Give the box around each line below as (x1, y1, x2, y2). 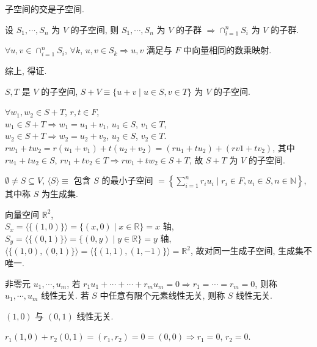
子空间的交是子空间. (5, 2, 84, 15)
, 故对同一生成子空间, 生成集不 (190, 244, 313, 257)
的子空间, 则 (70, 23, 119, 35)
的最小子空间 (101, 174, 153, 187)
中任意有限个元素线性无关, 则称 (100, 289, 225, 302)
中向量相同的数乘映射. (183, 43, 272, 56)
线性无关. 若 (41, 289, 89, 302)
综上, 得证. (5, 64, 47, 77)
